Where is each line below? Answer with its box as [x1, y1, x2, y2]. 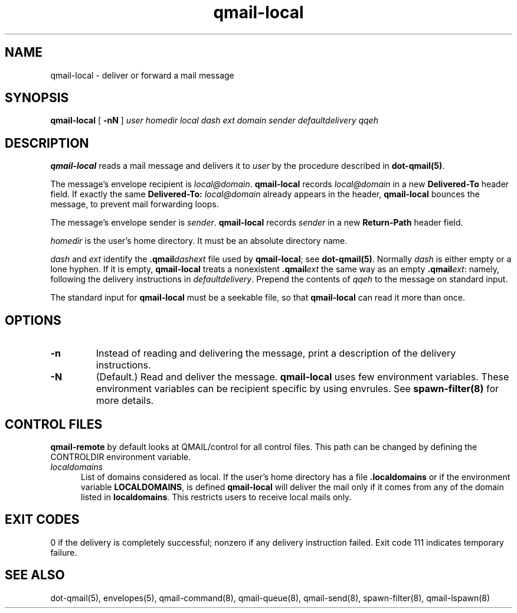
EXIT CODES [5, 512, 80, 527]
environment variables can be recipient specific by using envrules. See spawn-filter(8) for [96, 383, 499, 395]
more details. [96, 394, 154, 407]
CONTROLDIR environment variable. [50, 451, 191, 462]
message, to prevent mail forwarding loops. [50, 199, 219, 210]
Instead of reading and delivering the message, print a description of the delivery [96, 347, 456, 360]
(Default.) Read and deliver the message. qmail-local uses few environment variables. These [96, 371, 509, 383]
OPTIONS [5, 312, 61, 328]
